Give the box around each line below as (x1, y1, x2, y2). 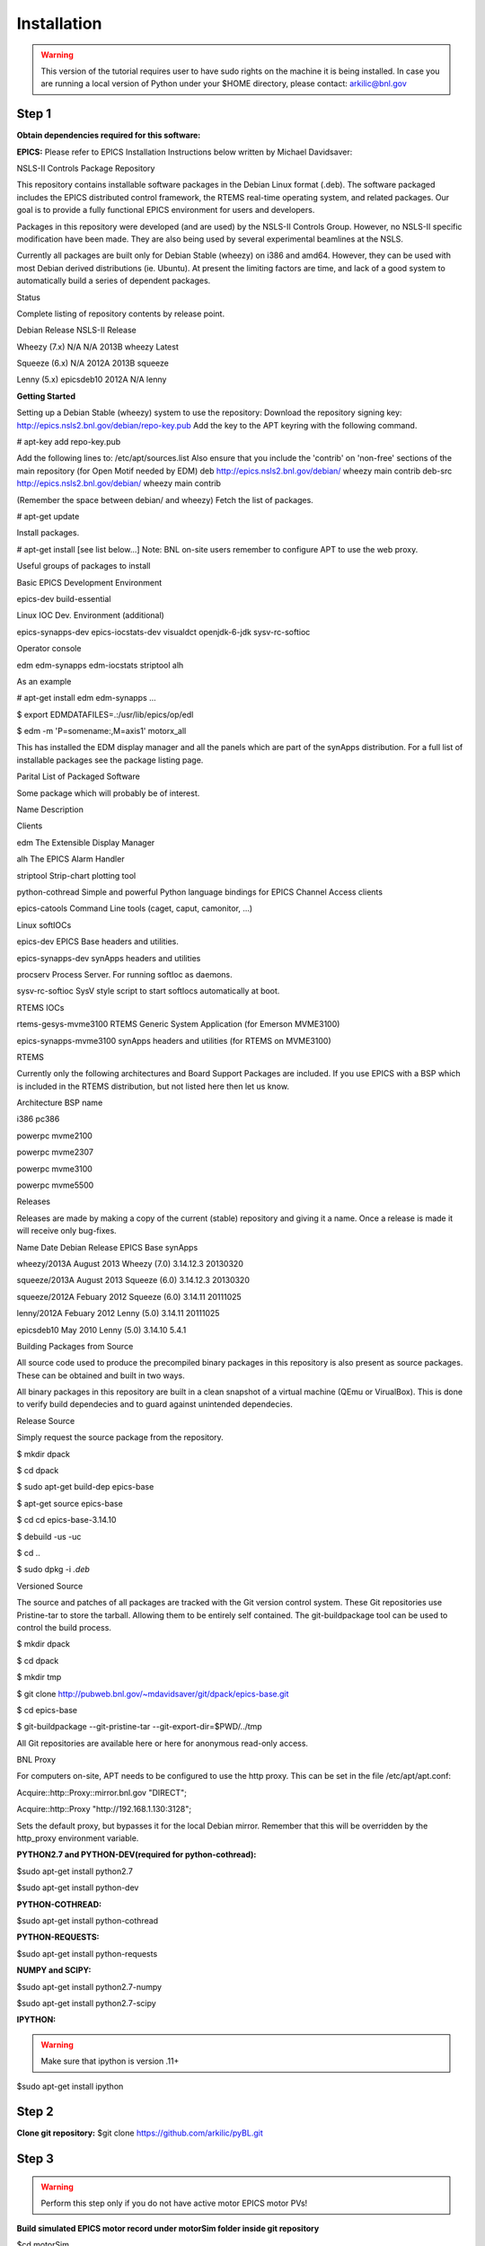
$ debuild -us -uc (16, 1531, 82, 1542)
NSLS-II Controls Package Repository (16, 163, 155, 174)
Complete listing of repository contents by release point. (16, 308, 225, 319)
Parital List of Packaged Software (16, 771, 141, 782)
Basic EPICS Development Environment (16, 577, 163, 588)
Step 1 (16, 106, 52, 121)
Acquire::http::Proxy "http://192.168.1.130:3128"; (16, 1804, 192, 1815)
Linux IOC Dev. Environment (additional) (16, 610, 165, 621)
